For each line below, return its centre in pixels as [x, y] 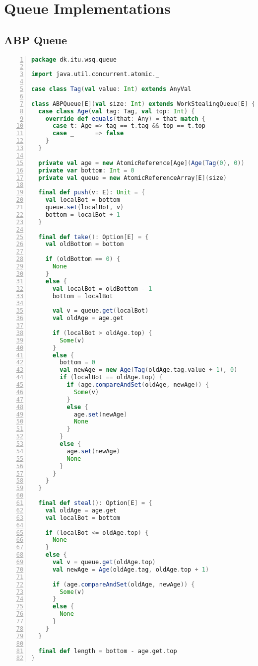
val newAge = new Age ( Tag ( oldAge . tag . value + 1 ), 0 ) [149, 370]
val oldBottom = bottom [85, 244]
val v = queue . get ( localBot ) [100, 311]
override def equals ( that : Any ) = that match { [125, 119]
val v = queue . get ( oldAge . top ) [104, 562]
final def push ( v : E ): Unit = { [92, 193]
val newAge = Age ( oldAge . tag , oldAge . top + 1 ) [131, 569]
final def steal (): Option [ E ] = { [95, 503]
